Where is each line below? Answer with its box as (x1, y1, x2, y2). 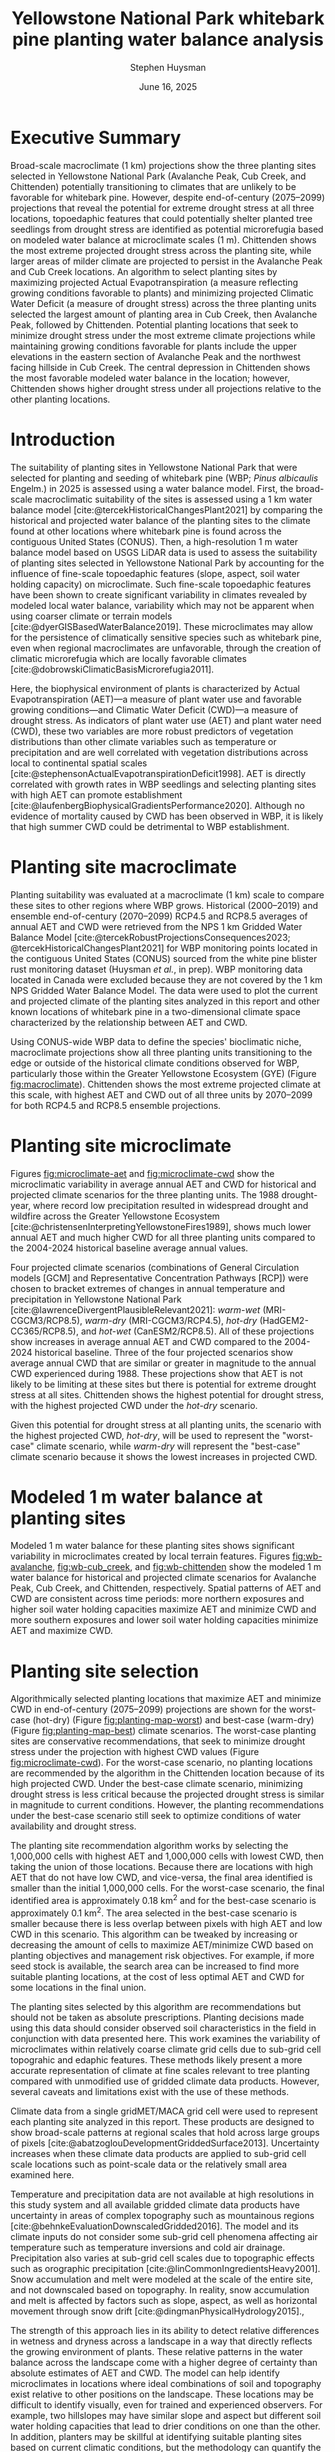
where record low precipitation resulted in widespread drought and (33, 1199, 309, 1211)
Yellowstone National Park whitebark (11, 7, 325, 30)
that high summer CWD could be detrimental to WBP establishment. (10, 820, 290, 832)
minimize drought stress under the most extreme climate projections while (10, 329, 316, 341)
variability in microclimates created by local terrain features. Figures (10, 1550, 291, 1562)
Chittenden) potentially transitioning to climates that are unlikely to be (10, 180, 297, 192)
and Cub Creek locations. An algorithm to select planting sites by (10, 265, 278, 277)
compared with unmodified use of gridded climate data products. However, (10, 2075, 320, 2087)
